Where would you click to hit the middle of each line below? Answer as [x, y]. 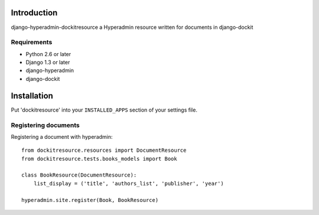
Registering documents [45, 125]
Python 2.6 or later [48, 54]
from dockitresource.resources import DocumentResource [104, 150]
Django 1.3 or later [48, 63]
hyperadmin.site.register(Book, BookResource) [90, 200]
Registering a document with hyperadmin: [62, 136]
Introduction [34, 13]
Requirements [32, 43]
